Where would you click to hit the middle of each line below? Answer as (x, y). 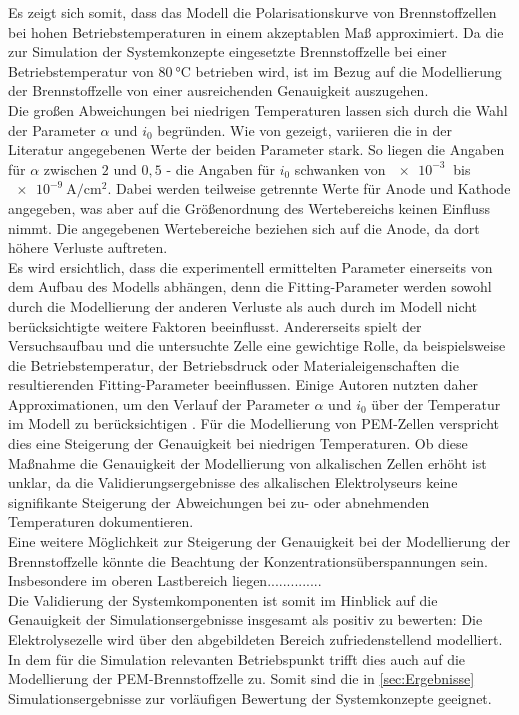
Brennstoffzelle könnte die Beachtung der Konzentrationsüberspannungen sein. (248, 560)
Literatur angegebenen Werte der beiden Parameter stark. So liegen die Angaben (256, 149)
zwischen (70, 168)
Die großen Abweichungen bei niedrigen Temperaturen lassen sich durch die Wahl (258, 109)
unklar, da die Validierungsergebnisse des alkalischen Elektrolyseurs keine (233, 482)
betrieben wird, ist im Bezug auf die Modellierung (348, 70)
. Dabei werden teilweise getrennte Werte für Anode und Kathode (309, 188)
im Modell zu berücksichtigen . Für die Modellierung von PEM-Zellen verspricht (254, 423)
